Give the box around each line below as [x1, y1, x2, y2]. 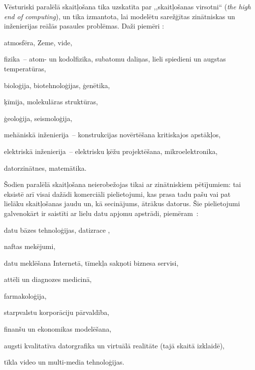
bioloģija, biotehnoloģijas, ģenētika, [4, 80, 110, 90]
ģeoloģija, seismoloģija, [4, 113, 72, 123]
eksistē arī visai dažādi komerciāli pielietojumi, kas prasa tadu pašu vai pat [4, 188, 231, 199]
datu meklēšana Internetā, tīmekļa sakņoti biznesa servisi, [4, 257, 179, 268]
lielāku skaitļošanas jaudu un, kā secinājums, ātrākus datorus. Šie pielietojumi [4, 198, 240, 209]
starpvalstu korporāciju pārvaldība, [4, 307, 109, 317]
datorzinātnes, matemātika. [4, 162, 87, 173]
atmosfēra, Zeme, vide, [4, 37, 72, 47]
